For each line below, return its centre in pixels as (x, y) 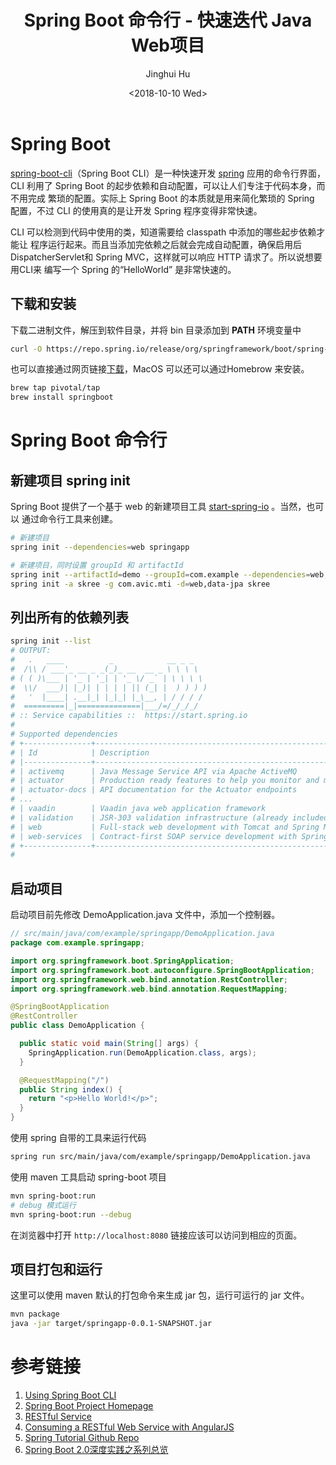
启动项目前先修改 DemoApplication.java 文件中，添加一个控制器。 (145, 915)
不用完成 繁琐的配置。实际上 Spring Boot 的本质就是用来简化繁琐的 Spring (162, 198)
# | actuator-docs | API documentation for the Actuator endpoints (154, 790)
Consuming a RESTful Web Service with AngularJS (129, 1427)
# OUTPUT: (31, 651)
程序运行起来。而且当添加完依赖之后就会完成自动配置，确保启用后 (165, 244)
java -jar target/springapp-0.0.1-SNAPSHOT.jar (111, 1324)
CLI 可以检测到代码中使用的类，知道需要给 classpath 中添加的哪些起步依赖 (163, 232)
